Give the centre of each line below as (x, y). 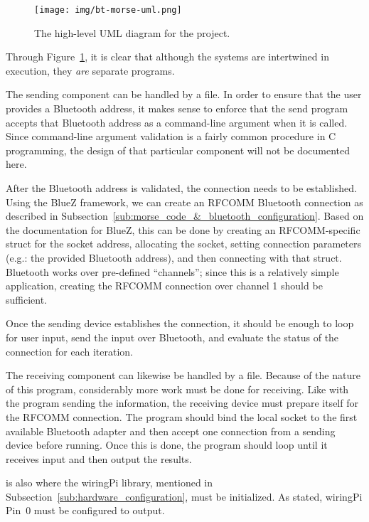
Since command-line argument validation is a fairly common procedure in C (171, 136)
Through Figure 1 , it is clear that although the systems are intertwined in (167, 57)
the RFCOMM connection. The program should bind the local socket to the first (182, 416)
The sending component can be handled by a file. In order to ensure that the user (184, 94)
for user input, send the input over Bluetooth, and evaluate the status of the (172, 337)
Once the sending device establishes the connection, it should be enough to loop (180, 323)
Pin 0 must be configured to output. (85, 510)
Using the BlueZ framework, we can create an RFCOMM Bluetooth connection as (184, 202)
